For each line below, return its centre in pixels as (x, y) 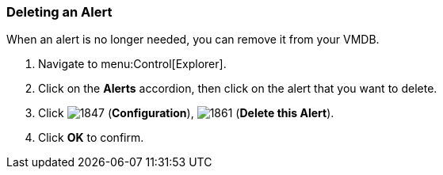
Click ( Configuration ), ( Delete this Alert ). (186, 113)
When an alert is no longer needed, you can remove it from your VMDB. (193, 40)
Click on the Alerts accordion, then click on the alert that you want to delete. (238, 89)
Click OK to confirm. (91, 138)
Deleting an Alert (59, 12)
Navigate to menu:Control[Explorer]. (132, 64)
